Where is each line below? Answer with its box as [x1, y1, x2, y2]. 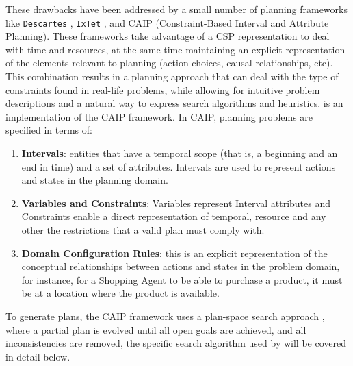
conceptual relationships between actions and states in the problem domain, [21, 259, 340, 273]
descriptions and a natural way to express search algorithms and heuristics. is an [5, 96, 343, 110]
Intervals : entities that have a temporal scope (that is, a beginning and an [21, 146, 338, 160]
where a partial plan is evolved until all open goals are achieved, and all [5, 322, 306, 337]
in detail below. [5, 349, 70, 363]
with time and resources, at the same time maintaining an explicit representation [5, 42, 345, 56]
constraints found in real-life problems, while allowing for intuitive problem [5, 82, 320, 97]
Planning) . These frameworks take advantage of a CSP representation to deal [5, 29, 330, 43]
